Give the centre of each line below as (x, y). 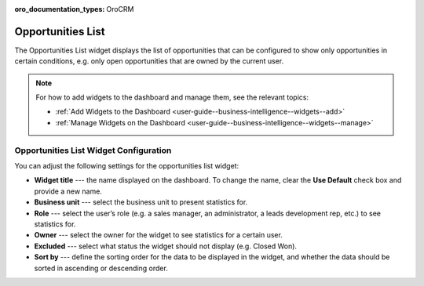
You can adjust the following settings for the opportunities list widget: (127, 166)
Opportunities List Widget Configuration (93, 150)
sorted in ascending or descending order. (101, 268)
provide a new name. (68, 191)
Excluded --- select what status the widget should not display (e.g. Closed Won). (166, 246)
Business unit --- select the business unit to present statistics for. (141, 202)
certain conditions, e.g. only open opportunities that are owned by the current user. (149, 61)
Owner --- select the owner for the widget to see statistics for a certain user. (158, 235)
